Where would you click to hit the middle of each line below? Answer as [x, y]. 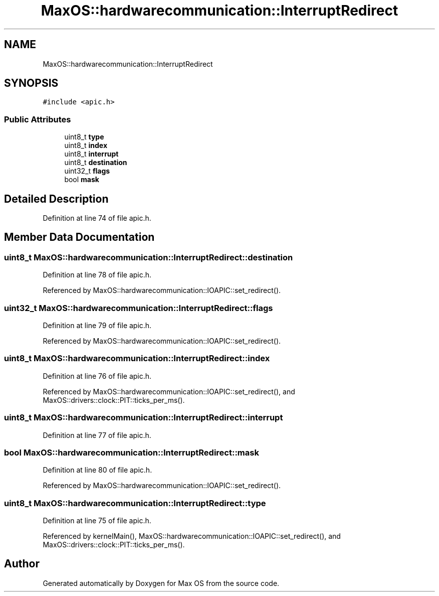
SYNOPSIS [31, 83]
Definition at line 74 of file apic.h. [97, 218]
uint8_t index [86, 145]
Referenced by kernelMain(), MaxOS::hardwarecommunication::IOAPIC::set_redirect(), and [192, 536]
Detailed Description [56, 199]
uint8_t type [84, 137]
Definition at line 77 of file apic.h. [97, 435]
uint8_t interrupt [91, 154]
